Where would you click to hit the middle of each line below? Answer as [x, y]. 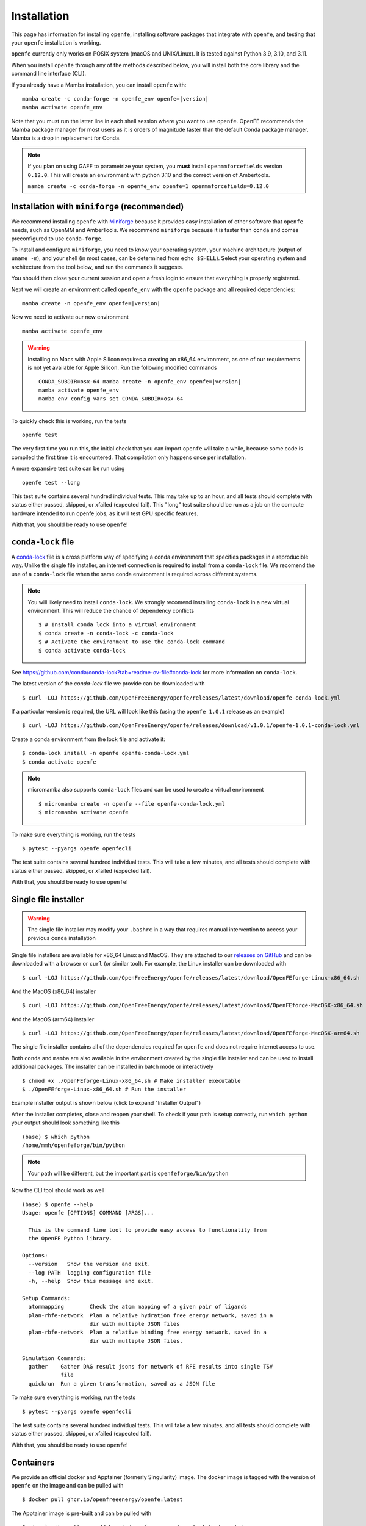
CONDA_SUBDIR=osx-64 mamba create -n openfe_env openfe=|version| [140, 382]
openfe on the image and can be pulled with [67, 1485]
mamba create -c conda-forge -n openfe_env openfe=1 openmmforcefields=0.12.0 [149, 186]
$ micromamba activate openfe [84, 812]
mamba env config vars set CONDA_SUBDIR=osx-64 [111, 399]
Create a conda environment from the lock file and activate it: [88, 739]
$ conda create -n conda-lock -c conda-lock [106, 633]
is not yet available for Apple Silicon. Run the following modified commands [122, 367]
